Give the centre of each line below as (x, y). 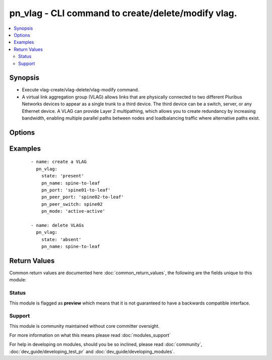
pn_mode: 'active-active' (73, 211)
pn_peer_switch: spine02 (72, 204)
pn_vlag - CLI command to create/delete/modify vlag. (123, 13)
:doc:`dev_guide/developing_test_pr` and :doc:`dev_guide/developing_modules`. (92, 351)
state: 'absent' (61, 239)
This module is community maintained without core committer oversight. (84, 326)
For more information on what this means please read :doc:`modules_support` (90, 335)
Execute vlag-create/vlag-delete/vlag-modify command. (81, 90)
